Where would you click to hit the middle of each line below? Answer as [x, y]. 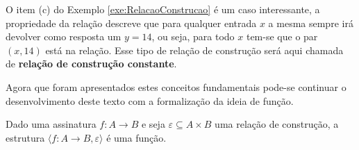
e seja [153, 124]
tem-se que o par [282, 36]
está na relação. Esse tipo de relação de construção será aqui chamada [194, 50]
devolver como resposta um [64, 36]
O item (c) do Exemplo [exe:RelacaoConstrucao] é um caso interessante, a [163, 9]
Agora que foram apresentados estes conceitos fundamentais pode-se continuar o [176, 86]
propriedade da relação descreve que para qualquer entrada [131, 23]
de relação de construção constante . [91, 64]
